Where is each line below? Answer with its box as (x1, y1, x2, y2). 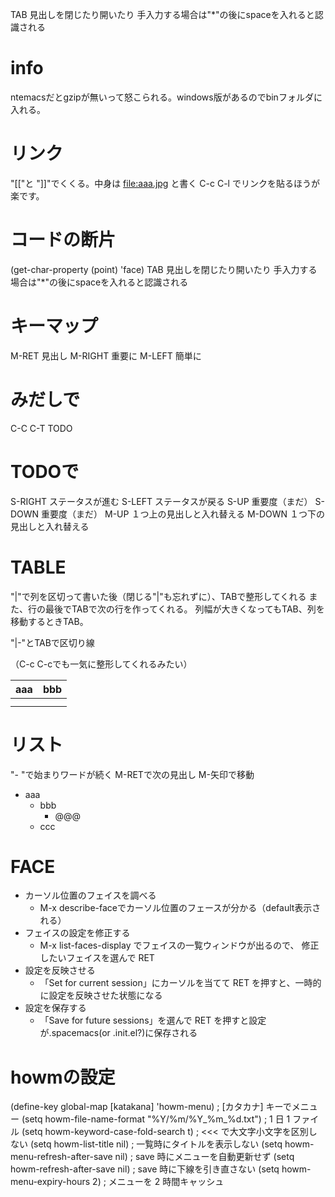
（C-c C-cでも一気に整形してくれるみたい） (10, 658, 193, 670)
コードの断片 (10, 229, 117, 252)
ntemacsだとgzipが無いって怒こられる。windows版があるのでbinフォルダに (10, 91, 323, 103)
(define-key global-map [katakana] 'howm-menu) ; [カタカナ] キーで (10, 1101, 292, 1113)
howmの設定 (10, 1066, 116, 1088)
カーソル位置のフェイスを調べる (24, 889, 157, 902)
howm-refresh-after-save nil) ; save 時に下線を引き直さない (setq (10, 1163, 280, 1175)
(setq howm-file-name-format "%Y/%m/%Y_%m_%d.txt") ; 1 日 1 (21, 1113, 291, 1125)
